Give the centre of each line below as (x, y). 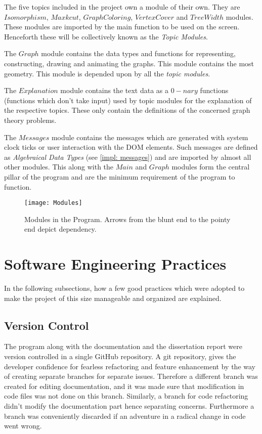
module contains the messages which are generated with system (150, 137)
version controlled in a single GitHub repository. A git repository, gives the (120, 356)
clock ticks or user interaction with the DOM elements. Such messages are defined (131, 147)
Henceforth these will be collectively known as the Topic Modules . (106, 36)
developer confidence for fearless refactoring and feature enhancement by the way (130, 366)
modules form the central (211, 167)
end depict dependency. (60, 229)
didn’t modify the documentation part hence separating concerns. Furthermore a (129, 406)
